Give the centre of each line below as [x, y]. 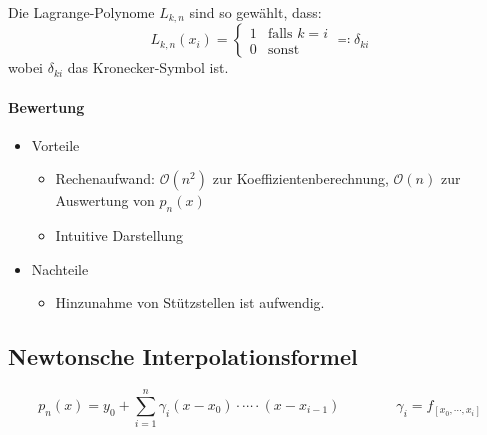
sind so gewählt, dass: [255, 12]
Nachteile [60, 268]
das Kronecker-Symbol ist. [148, 67]
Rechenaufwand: [105, 178]
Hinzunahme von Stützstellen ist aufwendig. [190, 302]
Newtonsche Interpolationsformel [183, 356]
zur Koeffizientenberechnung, [300, 178]
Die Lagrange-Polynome [81, 12]
